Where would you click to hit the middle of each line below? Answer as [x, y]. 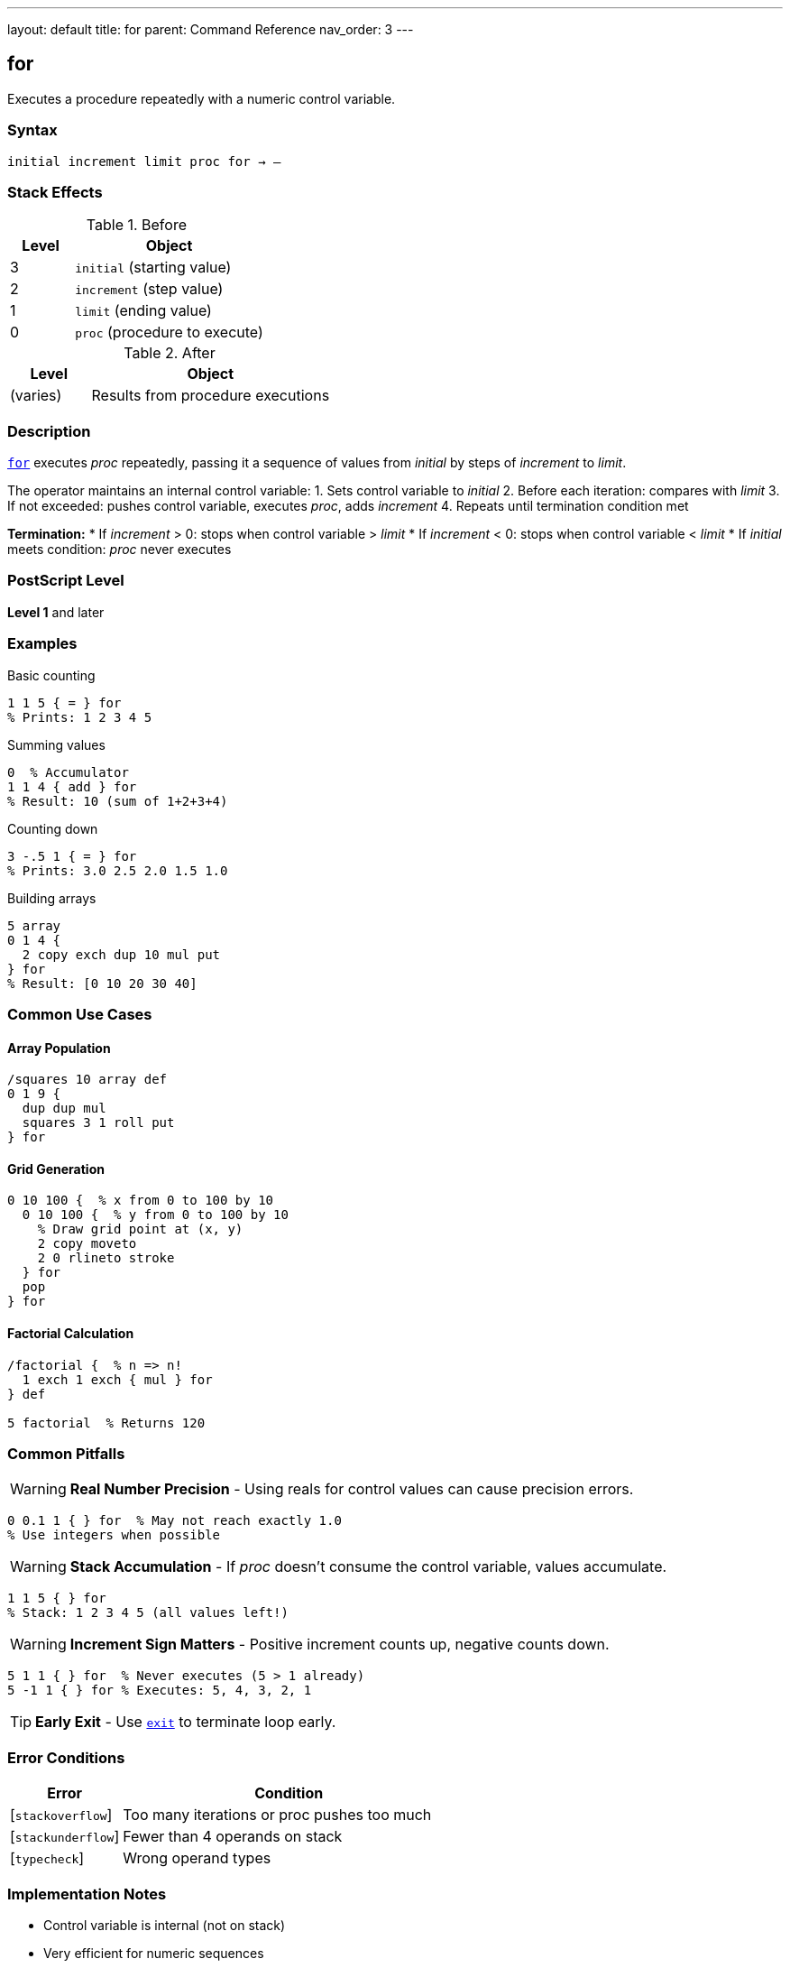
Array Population [59, 1048]
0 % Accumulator [68, 772]
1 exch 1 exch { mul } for [117, 1379]
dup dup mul [64, 1109]
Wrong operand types [197, 1858]
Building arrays [52, 898]
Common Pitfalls [66, 1454]
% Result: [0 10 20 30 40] [102, 983]
